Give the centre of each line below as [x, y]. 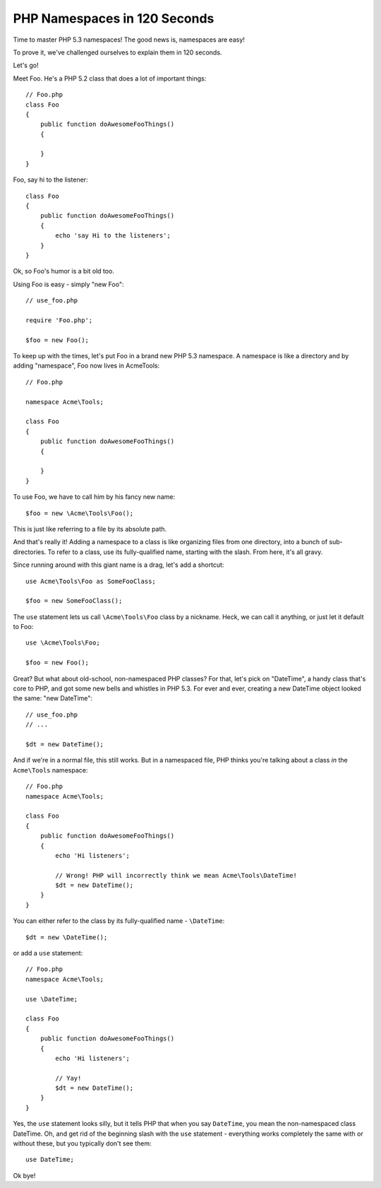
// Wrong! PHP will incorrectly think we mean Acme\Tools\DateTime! [176, 875]
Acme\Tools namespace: [50, 770]
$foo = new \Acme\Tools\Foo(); [80, 513]
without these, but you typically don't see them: [82, 1143]
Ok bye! [24, 1175]
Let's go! [26, 65]
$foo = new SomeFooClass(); [74, 601]
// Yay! [68, 1078]
